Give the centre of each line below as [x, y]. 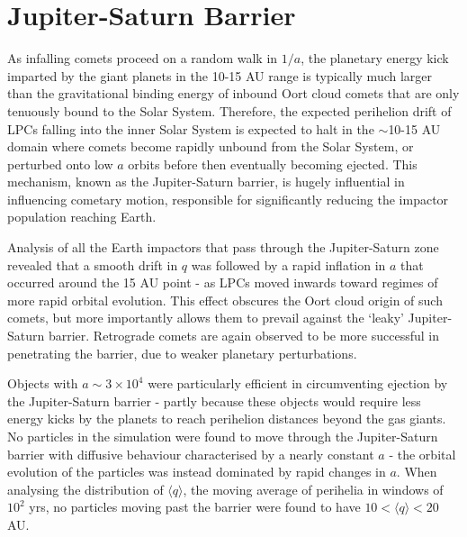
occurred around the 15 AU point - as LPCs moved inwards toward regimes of [223, 282]
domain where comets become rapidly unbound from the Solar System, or [211, 146]
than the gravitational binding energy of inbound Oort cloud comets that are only [233, 93]
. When [417, 472]
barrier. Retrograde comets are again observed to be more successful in [244, 336]
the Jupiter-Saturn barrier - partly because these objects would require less [214, 400]
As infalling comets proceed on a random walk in [143, 58]
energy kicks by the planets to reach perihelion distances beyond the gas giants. [227, 419]
